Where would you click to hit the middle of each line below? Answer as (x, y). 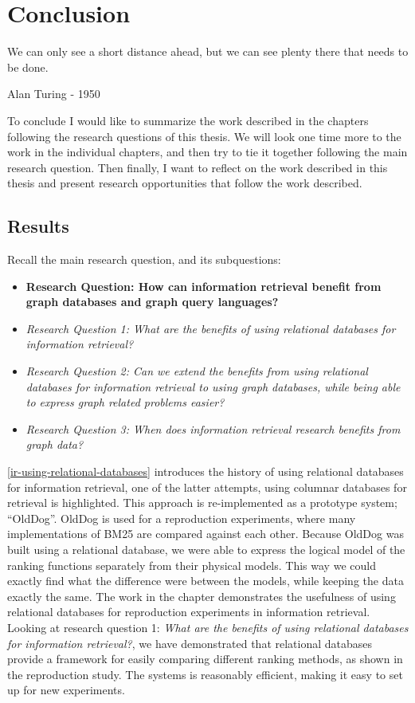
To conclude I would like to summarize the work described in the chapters (188, 120)
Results (38, 226)
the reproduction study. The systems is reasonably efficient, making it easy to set (205, 674)
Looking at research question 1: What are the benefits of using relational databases (208, 627)
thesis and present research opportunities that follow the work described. (185, 183)
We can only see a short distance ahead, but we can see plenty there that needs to (208, 51)
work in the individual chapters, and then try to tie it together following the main (207, 152)
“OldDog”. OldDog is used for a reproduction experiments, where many (182, 518)
